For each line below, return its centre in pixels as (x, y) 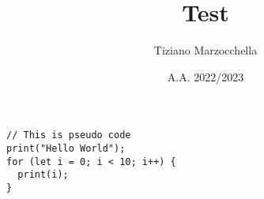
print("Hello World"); (66, 148)
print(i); (43, 175)
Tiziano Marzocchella (206, 50)
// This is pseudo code (69, 135)
